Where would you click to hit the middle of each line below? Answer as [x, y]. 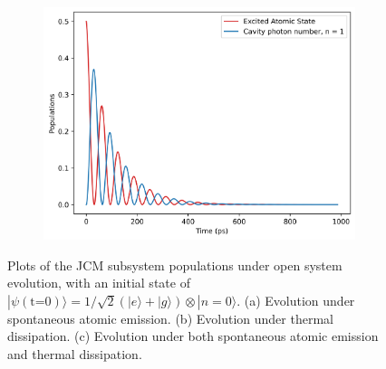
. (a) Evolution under [296, 300]
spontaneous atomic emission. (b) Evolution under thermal [170, 318]
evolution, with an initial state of [99, 283]
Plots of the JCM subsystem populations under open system [175, 265]
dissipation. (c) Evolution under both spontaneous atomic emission [193, 336]
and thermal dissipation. [75, 353]
